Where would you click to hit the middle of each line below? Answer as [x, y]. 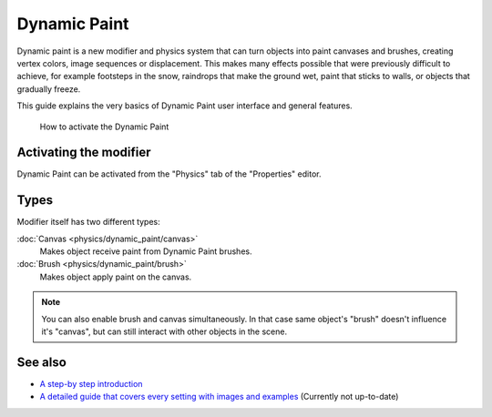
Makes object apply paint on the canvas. [116, 277]
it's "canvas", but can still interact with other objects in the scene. [164, 331]
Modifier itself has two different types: [89, 222]
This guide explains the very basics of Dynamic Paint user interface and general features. [184, 106]
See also [42, 362]
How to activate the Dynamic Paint [104, 127]
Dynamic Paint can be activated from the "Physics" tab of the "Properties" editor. [169, 174]
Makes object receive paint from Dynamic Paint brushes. [146, 251]
